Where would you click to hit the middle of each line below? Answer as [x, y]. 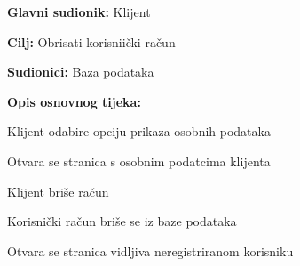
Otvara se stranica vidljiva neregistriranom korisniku [150, 250]
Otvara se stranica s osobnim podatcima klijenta [139, 161]
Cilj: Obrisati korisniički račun [91, 41]
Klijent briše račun [58, 191]
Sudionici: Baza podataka [81, 72]
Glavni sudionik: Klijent [79, 12]
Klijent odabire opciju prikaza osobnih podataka [139, 131]
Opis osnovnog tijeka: [74, 101]
